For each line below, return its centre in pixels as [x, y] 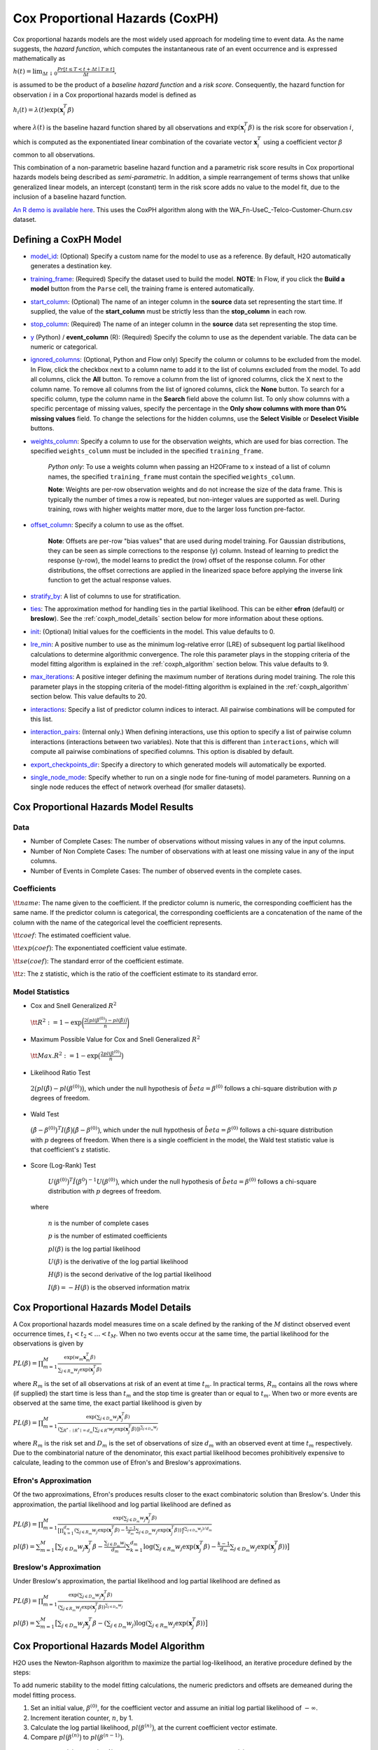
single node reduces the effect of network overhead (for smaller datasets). [138, 787]
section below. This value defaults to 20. [89, 696]
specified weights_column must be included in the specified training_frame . [147, 451]
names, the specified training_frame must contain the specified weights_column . [171, 477]
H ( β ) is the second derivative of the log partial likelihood [129, 1275]
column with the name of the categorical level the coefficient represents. [118, 922]
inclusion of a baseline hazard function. [70, 197]
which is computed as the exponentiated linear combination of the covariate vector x [135, 142]
